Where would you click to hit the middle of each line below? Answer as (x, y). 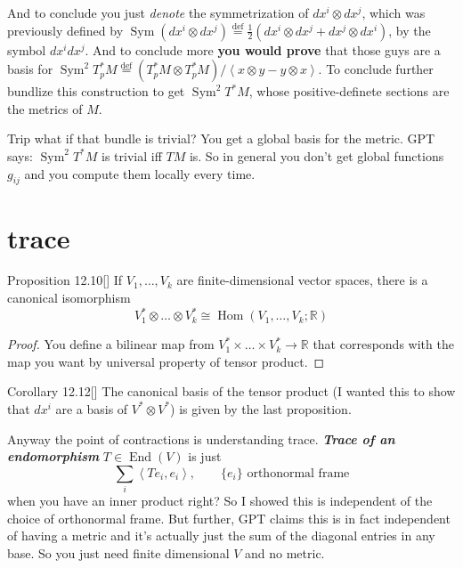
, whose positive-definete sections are (349, 91)
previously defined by (65, 30)
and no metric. (285, 552)
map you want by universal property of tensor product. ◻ (166, 361)
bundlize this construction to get (96, 91)
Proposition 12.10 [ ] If (65, 280)
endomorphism (53, 456)
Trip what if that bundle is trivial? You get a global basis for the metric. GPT (221, 138)
